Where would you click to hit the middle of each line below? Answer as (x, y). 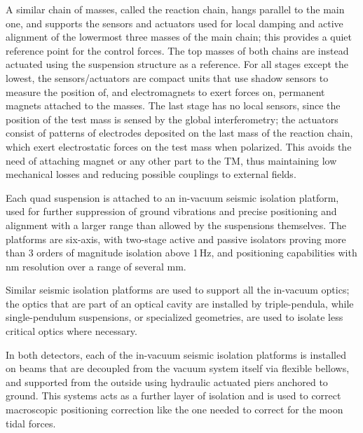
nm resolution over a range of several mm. (96, 266)
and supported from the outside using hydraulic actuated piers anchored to (167, 382)
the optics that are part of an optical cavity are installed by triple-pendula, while (180, 303)
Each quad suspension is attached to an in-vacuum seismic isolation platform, (172, 197)
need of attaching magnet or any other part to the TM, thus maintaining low (171, 160)
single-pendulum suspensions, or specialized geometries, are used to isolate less (174, 317)
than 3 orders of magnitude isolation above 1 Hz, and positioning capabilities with (181, 253)
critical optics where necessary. (71, 331)
